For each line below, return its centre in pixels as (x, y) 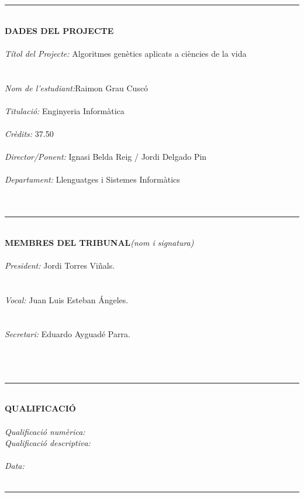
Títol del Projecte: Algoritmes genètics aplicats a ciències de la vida (126, 53)
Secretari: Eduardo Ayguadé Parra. (68, 334)
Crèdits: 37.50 (29, 133)
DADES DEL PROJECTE (59, 30)
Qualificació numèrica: (45, 431)
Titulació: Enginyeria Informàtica (65, 110)
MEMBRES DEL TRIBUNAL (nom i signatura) (99, 242)
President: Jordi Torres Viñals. (60, 265)
